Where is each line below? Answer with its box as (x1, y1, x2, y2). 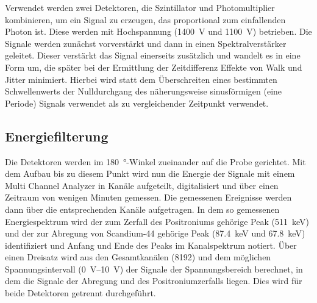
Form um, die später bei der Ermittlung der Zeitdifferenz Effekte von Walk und (5, 60, 302, 73)
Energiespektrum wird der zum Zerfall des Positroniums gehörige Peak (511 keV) (5, 215, 309, 227)
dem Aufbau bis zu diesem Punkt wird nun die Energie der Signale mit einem (5, 167, 295, 180)
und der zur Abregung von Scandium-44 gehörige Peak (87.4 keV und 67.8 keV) (5, 227, 305, 240)
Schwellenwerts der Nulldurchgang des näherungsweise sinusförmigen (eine (5, 85, 282, 98)
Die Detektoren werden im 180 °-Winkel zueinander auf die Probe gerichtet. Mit (5, 155, 306, 168)
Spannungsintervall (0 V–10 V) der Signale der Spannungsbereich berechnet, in (5, 262, 303, 275)
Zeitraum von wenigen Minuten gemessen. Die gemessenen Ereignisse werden (5, 191, 292, 204)
